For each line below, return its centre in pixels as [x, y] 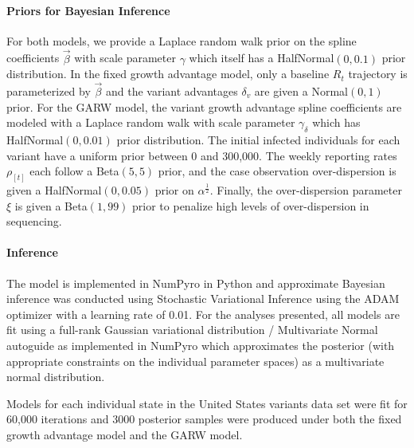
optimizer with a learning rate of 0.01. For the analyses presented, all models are [203, 314]
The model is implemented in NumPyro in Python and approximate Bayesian [196, 283]
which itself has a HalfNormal [262, 58]
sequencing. [34, 221]
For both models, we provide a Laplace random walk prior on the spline [182, 40]
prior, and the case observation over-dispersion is [277, 171]
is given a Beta [51, 205]
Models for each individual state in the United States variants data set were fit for [207, 403]
